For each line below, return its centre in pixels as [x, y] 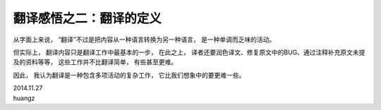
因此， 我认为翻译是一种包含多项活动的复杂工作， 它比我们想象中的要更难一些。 [129, 75]
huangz [24, 98]
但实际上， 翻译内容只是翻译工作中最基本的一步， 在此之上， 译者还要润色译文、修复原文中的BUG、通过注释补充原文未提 [189, 52]
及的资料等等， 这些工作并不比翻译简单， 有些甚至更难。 [95, 62]
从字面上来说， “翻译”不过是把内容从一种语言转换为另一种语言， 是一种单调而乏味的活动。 [144, 39]
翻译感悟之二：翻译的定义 [87, 18]
